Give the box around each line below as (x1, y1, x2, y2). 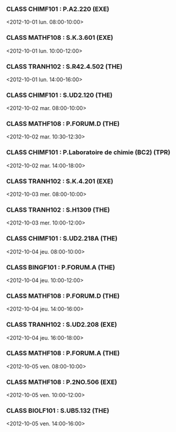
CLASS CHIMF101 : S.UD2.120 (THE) (6, 91, 113, 99)
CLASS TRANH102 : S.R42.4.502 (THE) (6, 62, 123, 70)
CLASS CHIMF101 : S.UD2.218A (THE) (6, 234, 118, 242)
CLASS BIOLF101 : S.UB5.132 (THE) (6, 407, 109, 415)
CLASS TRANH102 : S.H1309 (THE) (6, 206, 110, 214)
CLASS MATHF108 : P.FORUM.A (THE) (6, 349, 120, 357)
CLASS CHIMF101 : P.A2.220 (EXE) (6, 5, 110, 13)
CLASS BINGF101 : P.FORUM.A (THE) (6, 263, 115, 271)
